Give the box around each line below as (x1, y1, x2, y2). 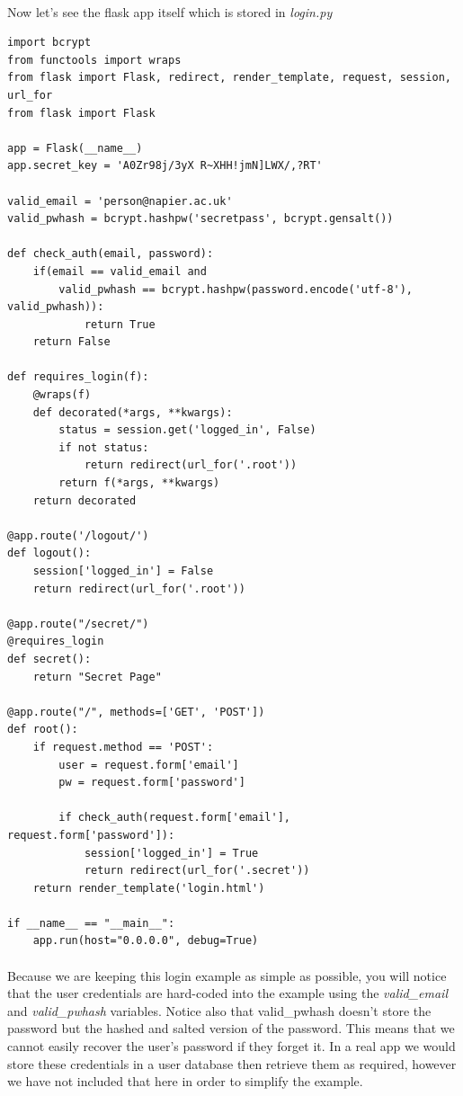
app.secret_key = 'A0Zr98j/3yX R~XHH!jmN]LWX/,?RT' (7, 159, 323, 173)
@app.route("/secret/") (7, 617, 149, 630)
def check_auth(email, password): (7, 247, 214, 261)
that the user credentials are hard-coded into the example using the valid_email (7, 984, 449, 1002)
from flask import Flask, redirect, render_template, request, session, (7, 71, 451, 85)
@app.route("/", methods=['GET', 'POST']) (7, 705, 265, 718)
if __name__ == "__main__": (7, 916, 175, 930)
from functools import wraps (7, 53, 182, 67)
